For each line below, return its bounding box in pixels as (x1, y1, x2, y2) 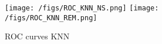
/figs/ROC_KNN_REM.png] (5, 13, 97, 22)
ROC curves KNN (5, 30, 70, 42)
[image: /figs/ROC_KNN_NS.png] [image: (5, 4, 159, 12)
